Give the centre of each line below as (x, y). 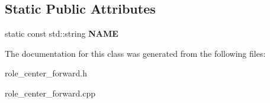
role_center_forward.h (46, 73)
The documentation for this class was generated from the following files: (135, 53)
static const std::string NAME (62, 33)
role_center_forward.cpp (50, 93)
